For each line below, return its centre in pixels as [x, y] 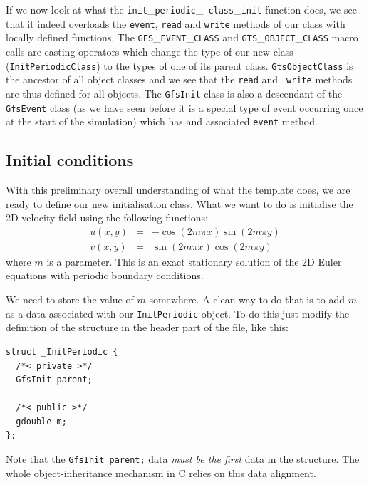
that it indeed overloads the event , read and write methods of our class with [176, 23]
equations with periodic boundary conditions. [105, 275]
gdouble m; [41, 421]
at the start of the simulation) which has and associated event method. [162, 121]
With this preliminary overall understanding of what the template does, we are [178, 190]
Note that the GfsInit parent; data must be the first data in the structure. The [183, 459]
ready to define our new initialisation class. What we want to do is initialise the [180, 203]
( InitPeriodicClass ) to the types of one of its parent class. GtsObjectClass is [180, 65]
